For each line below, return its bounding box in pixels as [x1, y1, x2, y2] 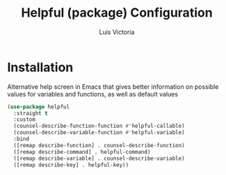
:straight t [13, 110, 49, 117]
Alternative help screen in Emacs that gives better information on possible [7, 82, 219, 91]
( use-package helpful [7, 103, 70, 110]
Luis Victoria [99, 28, 135, 36]
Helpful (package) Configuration [20, 5, 213, 21]
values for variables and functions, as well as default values [7, 90, 179, 98]
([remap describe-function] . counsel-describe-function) [13, 142, 186, 149]
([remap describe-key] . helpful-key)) [13, 161, 129, 168]
